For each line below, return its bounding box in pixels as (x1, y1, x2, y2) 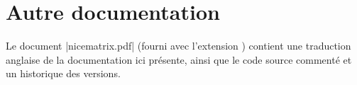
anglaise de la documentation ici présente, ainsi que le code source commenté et (6, 52, 352, 67)
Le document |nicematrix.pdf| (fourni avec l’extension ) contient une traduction (6, 38, 351, 53)
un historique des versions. (6, 66, 121, 81)
